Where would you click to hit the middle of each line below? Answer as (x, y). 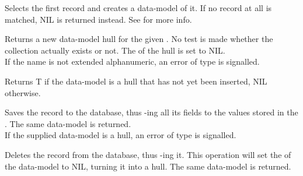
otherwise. (23, 92)
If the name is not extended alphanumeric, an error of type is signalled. (132, 61)
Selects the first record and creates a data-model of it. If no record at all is (138, 8)
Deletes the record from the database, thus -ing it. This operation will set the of (148, 154)
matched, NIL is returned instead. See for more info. (98, 19)
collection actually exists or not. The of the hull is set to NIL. (115, 50)
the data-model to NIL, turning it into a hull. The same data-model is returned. (148, 166)
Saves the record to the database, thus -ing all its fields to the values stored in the (151, 112)
